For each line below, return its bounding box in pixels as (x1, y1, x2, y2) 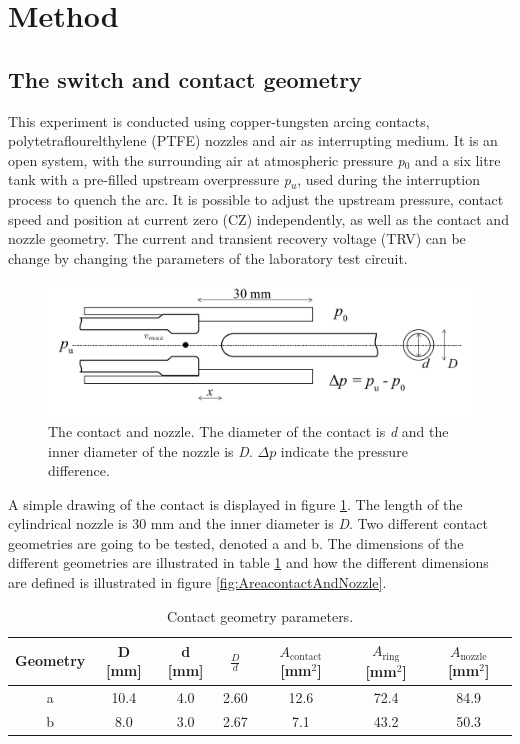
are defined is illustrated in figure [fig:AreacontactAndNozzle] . (8, 572, 387, 593)
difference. (48, 460, 110, 481)
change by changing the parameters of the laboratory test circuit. (8, 247, 408, 268)
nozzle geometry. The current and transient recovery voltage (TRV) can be (8, 228, 466, 249)
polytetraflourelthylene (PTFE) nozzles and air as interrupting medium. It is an (8, 130, 498, 151)
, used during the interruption (297, 169, 480, 190)
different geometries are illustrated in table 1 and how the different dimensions (8, 552, 489, 573)
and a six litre (415, 149, 501, 170)
